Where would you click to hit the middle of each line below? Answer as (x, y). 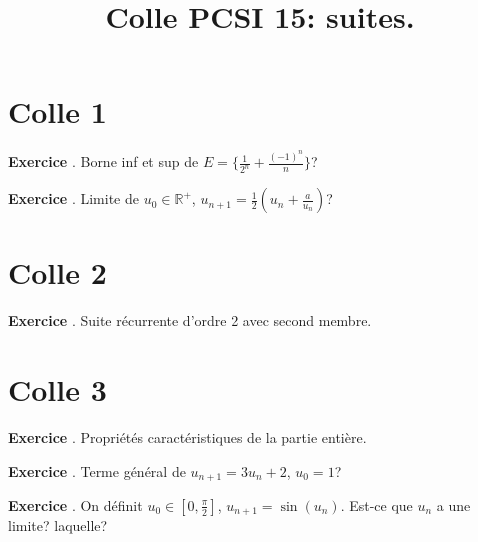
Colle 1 (57, 111)
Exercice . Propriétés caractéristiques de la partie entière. (187, 436)
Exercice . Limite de (73, 198)
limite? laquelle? (58, 525)
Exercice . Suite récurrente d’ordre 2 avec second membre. (190, 320)
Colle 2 (57, 272)
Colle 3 (57, 388)
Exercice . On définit (75, 504)
